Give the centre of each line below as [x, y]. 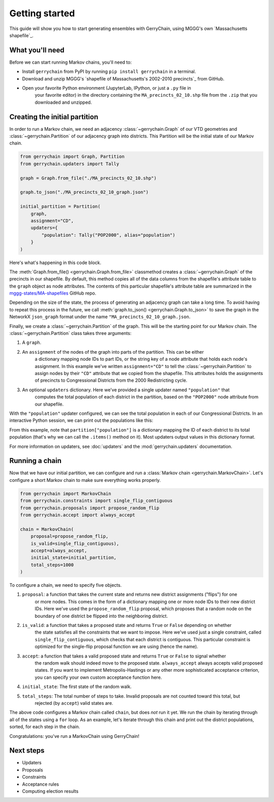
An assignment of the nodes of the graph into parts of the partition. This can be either [113, 352]
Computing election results [50, 791]
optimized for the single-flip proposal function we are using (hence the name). [116, 647]
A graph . [32, 342]
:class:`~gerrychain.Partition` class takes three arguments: [71, 333]
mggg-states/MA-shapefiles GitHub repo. [53, 293]
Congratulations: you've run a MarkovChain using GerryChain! [74, 736]
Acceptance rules [41, 784]
